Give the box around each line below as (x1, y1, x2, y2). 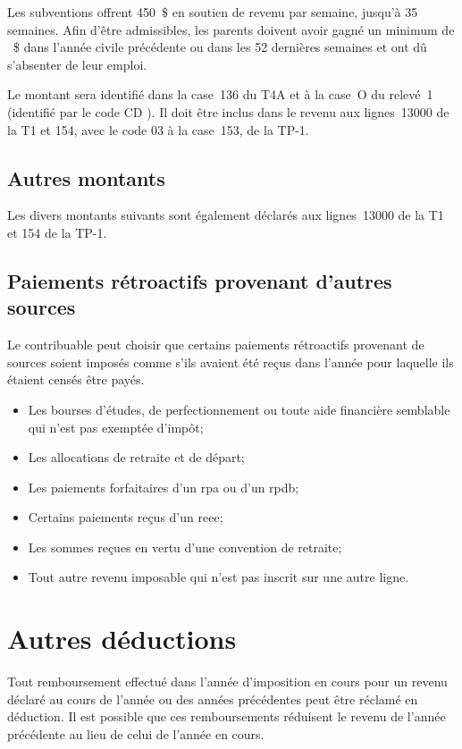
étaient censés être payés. (7, 370, 145, 389)
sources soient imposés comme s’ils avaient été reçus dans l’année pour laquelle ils (7, 352, 454, 371)
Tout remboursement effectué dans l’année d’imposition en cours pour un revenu (7, 672, 448, 691)
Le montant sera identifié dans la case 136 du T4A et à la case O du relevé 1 (7, 85, 433, 104)
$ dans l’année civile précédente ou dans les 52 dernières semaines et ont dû (13, 38, 427, 56)
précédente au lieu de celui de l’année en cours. (7, 724, 265, 743)
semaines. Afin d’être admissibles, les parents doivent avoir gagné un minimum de (7, 20, 455, 38)
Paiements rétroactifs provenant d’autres (7, 266, 392, 294)
